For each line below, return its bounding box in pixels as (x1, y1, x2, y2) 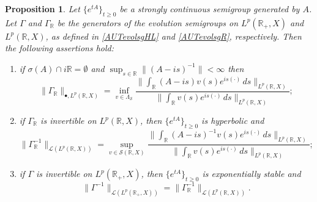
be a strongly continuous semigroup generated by (119, 2, 300, 15)
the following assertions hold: (5, 41, 114, 54)
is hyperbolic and (201, 114, 264, 127)
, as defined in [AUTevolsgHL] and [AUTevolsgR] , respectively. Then (45, 29, 302, 42)
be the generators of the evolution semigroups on (57, 16, 239, 29)
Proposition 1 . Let (5, 2, 80, 15)
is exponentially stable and (202, 167, 301, 180)
